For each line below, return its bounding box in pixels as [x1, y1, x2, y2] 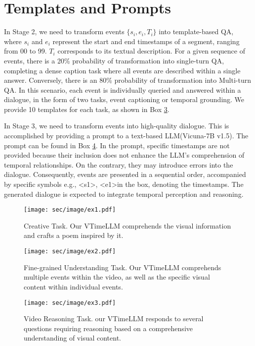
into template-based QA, [159, 26, 234, 37]
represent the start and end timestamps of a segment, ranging [52, 36, 240, 46]
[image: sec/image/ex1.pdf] [24, 206, 116, 214]
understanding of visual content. [24, 333, 122, 343]
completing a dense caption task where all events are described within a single [4, 65, 241, 75]
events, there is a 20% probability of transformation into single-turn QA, [4, 55, 224, 65]
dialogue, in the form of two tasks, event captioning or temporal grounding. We [4, 94, 245, 105]
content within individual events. [24, 281, 123, 291]
